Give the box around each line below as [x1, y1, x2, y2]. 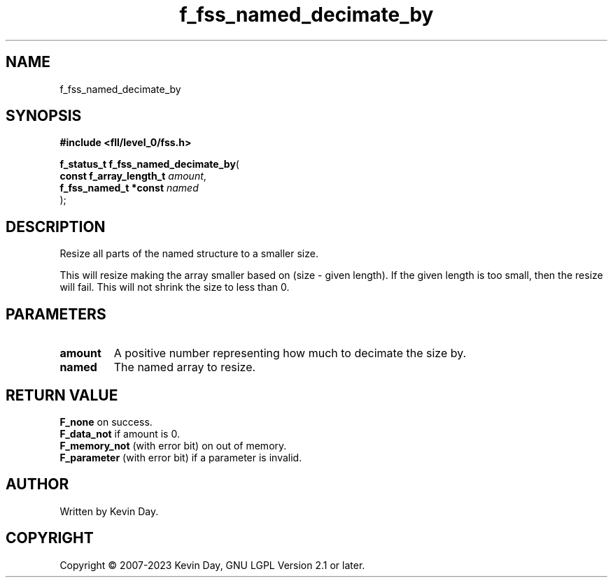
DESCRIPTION [6, 217, 106, 236]
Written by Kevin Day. [59, 505, 159, 517]
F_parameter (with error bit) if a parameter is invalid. [59, 451, 302, 463]
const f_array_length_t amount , [59, 170, 206, 182]
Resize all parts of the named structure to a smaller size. [59, 247, 318, 260]
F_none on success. [59, 415, 153, 428]
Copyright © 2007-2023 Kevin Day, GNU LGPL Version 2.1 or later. [59, 559, 365, 571]
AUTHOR [6, 475, 69, 494]
